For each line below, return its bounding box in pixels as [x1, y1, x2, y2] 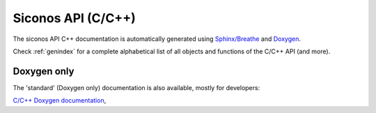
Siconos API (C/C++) [13, 10, 136, 26]
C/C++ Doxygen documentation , [13, 96, 107, 105]
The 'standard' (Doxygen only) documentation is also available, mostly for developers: [13, 83, 260, 92]
